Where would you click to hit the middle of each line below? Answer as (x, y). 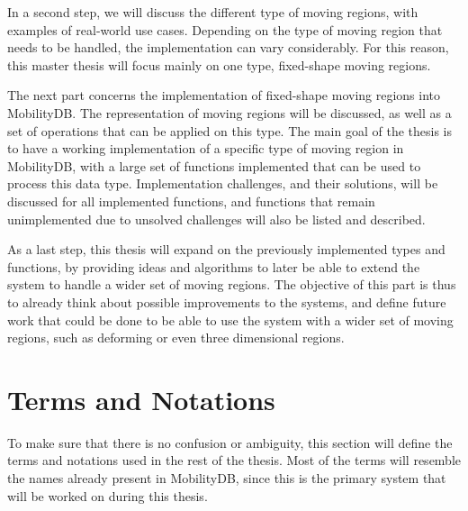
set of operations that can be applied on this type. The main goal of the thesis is (229, 130)
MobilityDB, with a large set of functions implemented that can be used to (214, 165)
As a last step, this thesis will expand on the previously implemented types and (226, 249)
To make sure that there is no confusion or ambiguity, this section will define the (230, 442)
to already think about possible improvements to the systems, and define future (227, 301)
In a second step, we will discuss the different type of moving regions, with (213, 12)
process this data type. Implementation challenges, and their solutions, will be (223, 183)
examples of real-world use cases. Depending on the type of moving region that (225, 29)
